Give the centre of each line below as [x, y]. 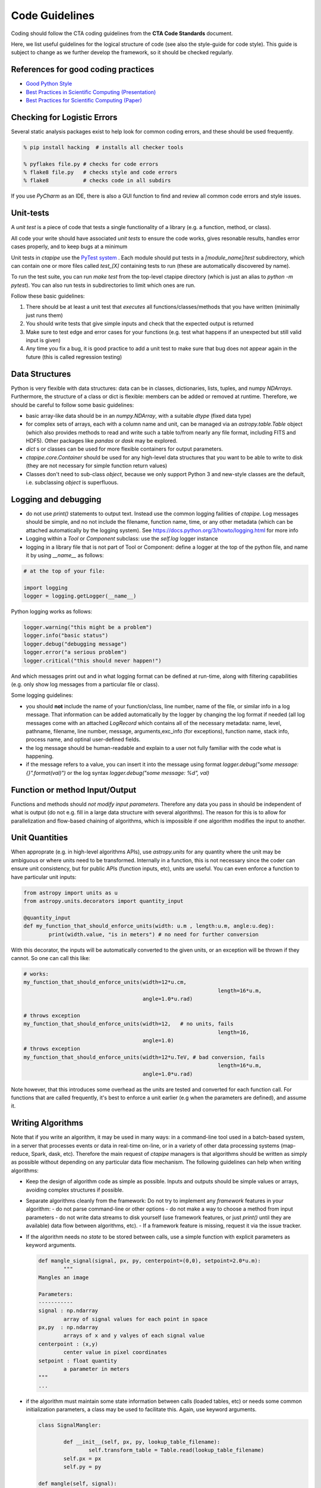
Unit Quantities [40, 838]
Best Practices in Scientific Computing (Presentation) [91, 92]
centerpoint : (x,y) [68, 1344]
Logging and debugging [56, 499]
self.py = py [82, 1467]
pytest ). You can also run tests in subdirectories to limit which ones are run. [103, 285]
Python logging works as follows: [51, 612]
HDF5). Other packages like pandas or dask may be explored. [102, 441]
